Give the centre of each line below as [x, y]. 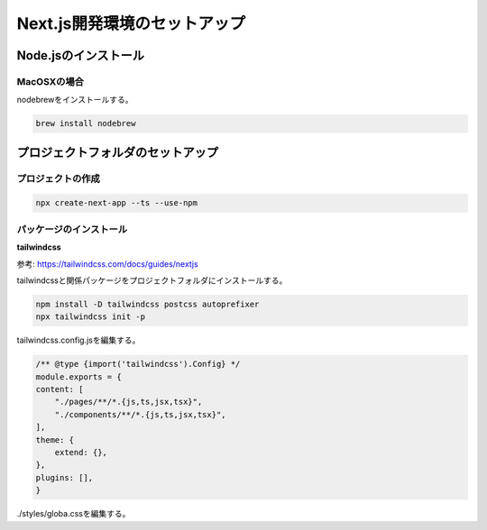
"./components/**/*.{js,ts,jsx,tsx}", [140, 414]
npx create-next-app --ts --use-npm [117, 203]
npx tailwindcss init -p [91, 317]
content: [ [60, 389]
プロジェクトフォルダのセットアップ [117, 152]
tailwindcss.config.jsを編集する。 [78, 340]
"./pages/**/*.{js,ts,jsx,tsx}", [129, 402]
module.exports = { [78, 377]
